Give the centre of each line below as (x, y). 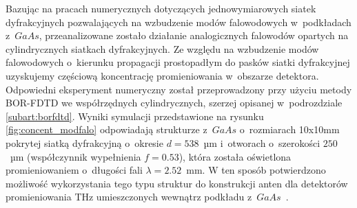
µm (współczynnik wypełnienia (75, 156)
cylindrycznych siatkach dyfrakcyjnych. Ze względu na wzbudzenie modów (162, 48)
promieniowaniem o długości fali (74, 170)
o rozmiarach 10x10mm (289, 129)
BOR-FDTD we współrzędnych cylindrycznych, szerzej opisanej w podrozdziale (174, 103)
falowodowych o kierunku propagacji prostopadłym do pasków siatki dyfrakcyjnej (178, 62)
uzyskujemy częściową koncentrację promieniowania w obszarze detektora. (162, 75)
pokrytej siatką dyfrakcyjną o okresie (84, 142)
